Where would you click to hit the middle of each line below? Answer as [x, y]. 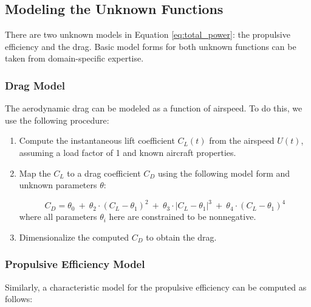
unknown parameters [58, 185]
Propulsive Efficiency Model [75, 264]
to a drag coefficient [104, 173]
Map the [35, 173]
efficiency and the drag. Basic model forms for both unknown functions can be [151, 46]
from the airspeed [242, 140]
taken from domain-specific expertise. [74, 58]
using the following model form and [224, 173]
